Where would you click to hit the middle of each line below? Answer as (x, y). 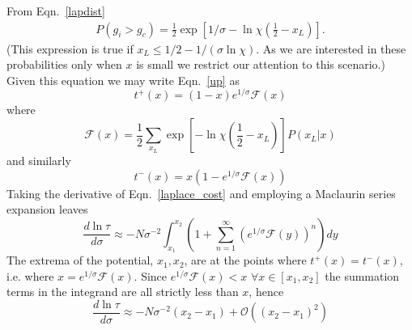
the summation (362, 275)
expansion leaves (47, 209)
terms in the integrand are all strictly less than (123, 292)
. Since (151, 275)
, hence (266, 292)
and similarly (39, 161)
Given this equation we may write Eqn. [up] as (123, 80)
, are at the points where (245, 260)
